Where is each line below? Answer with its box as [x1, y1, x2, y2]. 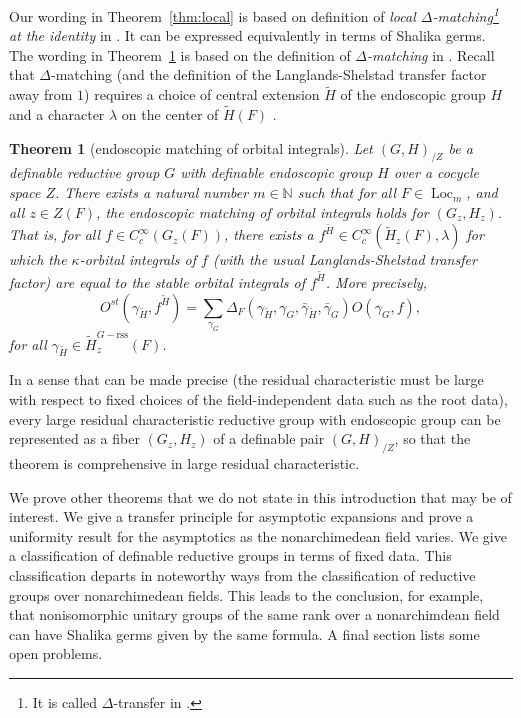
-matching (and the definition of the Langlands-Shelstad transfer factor [51, 64, 487, 85]
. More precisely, [325, 271, 428, 292]
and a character [9, 104, 105, 125]
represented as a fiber [9, 428, 140, 449]
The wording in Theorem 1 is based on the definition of [9, 44, 351, 65]
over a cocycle [393, 162, 479, 183]
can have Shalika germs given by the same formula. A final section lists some [9, 623, 480, 644]
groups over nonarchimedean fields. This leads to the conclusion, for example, [9, 584, 484, 605]
